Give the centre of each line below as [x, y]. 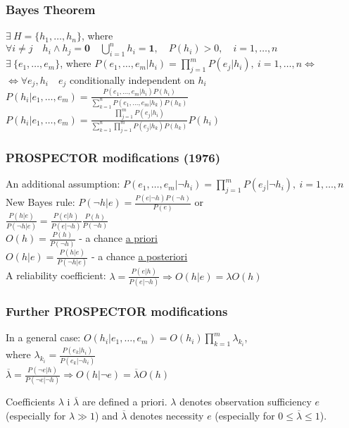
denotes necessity [167, 415]
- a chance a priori [118, 238]
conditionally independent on [132, 79]
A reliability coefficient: [56, 275]
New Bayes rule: [40, 202]
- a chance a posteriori [139, 256]
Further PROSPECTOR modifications [117, 311]
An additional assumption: [63, 184]
